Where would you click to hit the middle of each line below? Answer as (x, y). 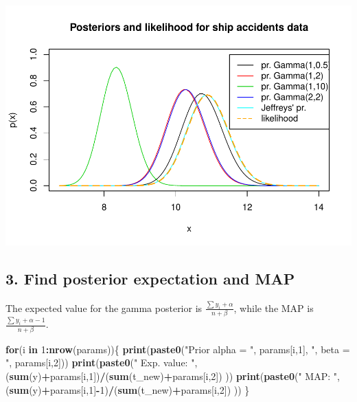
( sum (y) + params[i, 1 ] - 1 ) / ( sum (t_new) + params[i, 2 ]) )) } (128, 389)
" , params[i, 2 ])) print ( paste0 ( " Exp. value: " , (102, 362)
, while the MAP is (274, 308)
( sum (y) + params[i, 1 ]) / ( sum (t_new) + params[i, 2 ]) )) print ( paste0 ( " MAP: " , (173, 376)
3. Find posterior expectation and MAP (150, 278)
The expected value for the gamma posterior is (104, 308)
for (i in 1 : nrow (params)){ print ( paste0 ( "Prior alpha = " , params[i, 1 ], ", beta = (178, 349)
